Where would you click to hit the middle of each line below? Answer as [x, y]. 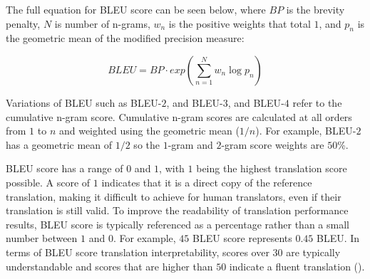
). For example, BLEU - [306, 131]
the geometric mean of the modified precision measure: [125, 38]
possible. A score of [48, 182]
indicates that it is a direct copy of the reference [207, 182]
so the [147, 144]
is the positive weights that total [240, 23]
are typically [313, 252]
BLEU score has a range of [65, 168]
